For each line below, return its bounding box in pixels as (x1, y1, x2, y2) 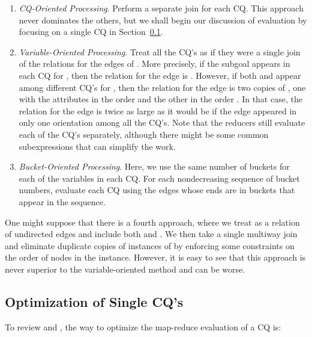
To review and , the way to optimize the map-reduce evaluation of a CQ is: (5, 320, 281, 333)
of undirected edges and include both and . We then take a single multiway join (5, 227, 298, 240)
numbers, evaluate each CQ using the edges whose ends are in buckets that (19, 184, 295, 196)
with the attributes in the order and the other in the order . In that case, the (19, 93, 302, 105)
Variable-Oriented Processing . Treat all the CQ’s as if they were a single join (19, 45, 301, 58)
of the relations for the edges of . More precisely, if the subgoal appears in (19, 57, 290, 70)
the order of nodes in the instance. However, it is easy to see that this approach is (5, 251, 306, 264)
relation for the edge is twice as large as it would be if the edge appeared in (19, 104, 297, 117)
